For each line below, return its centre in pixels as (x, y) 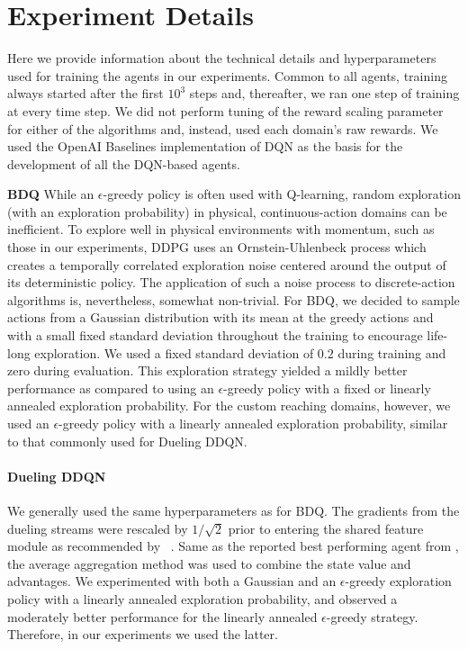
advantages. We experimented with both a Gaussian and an (172, 581)
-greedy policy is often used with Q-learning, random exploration (282, 194)
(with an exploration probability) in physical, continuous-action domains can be (227, 211)
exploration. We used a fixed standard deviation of (174, 352)
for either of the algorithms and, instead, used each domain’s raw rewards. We (223, 128)
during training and (392, 352)
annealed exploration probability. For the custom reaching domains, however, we (229, 406)
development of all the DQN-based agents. (124, 163)
